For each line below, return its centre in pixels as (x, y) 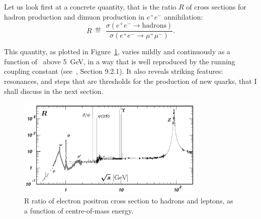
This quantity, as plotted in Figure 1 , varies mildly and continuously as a (117, 51)
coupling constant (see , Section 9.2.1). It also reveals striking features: (114, 71)
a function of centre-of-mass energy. (79, 210)
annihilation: (184, 16)
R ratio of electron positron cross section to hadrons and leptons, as (129, 201)
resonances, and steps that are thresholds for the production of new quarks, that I (130, 81)
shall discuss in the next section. (54, 91)
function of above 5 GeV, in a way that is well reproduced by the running (120, 61)
